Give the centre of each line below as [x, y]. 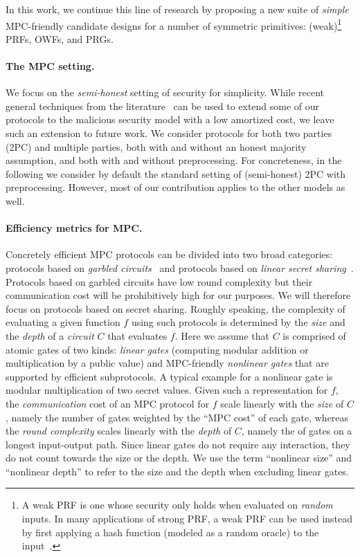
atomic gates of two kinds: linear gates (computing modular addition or [157, 349]
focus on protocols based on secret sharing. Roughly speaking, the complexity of [175, 308]
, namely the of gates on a [297, 431]
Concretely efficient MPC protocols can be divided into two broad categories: [169, 254]
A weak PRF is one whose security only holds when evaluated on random [177, 505]
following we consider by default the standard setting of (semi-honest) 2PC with [176, 173]
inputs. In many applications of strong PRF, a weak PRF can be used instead [187, 519]
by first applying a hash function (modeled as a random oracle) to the [170, 532]
